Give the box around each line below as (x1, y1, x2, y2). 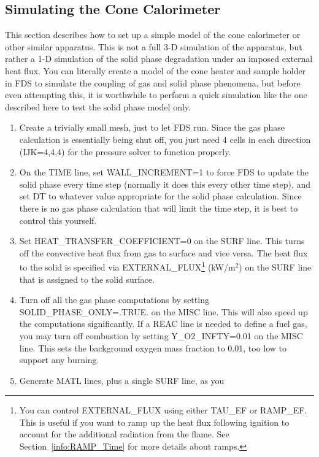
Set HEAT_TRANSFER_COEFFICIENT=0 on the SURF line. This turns (19, 234, 305, 247)
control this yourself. (19, 213, 97, 226)
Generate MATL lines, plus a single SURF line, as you (19, 374, 225, 386)
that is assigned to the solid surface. (19, 272, 155, 285)
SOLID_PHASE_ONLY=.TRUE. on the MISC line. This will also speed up (19, 305, 308, 318)
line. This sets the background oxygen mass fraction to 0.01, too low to (19, 341, 287, 354)
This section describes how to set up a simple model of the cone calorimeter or (5, 28, 301, 41)
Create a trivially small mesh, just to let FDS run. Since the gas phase (19, 121, 285, 134)
